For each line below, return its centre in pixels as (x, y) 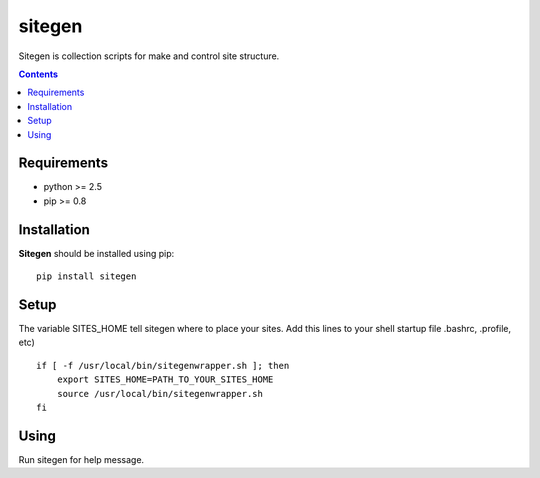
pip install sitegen (86, 276)
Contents (38, 74)
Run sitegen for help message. (81, 459)
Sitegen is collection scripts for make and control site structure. (149, 56)
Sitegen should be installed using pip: (96, 253)
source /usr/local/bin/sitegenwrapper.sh (160, 393)
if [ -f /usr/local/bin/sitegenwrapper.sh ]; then (163, 365)
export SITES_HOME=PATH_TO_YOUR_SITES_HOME (165, 379)
